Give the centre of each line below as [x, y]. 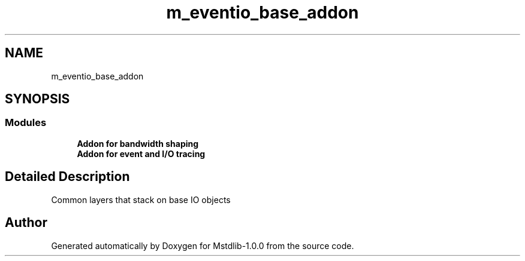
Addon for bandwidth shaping [138, 143]
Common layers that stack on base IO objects [141, 199]
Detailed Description [67, 177]
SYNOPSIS [37, 99]
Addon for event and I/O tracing [141, 153]
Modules [26, 123]
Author [26, 223]
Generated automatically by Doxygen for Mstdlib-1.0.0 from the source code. [203, 245]
